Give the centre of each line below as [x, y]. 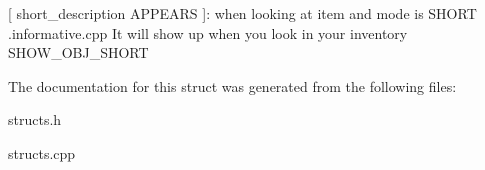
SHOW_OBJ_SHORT [78, 52]
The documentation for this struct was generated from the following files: [232, 85]
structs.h [35, 119]
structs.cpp [42, 152]
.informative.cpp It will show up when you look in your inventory [208, 32]
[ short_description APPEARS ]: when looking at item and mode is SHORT [242, 13]
